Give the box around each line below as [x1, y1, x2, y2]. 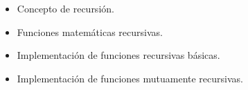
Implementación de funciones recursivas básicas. [17, 48, 220, 62]
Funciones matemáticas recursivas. [17, 24, 163, 39]
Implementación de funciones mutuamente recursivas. [17, 71, 243, 85]
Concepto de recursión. [17, 1, 114, 15]
